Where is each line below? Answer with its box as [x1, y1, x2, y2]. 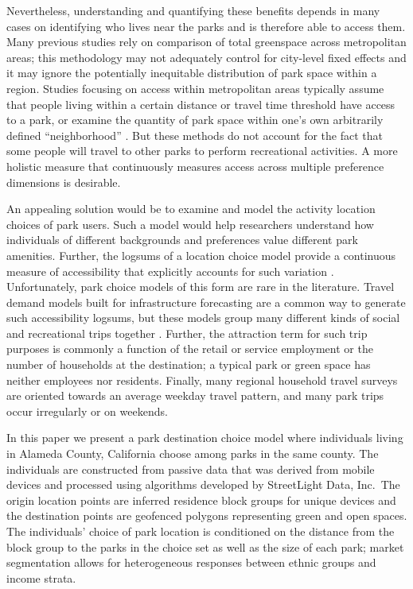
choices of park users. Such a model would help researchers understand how [6, 215, 374, 232]
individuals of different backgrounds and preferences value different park [6, 231, 358, 248]
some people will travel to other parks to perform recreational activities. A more [6, 142, 398, 159]
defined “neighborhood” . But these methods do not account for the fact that [6, 126, 383, 143]
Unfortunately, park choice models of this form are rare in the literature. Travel [6, 278, 395, 295]
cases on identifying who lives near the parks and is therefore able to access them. [6, 17, 406, 34]
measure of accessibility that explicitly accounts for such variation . [6, 262, 334, 279]
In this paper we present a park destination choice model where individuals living [6, 429, 403, 446]
